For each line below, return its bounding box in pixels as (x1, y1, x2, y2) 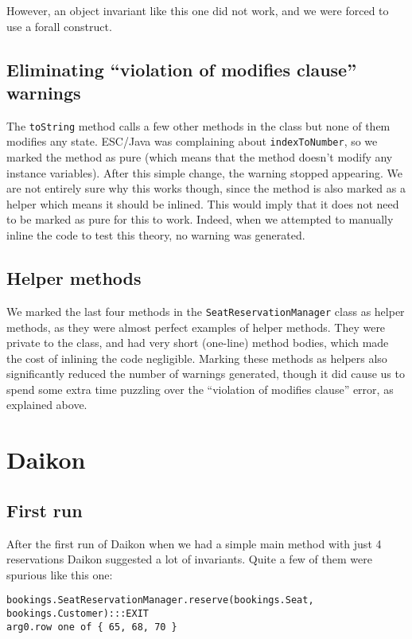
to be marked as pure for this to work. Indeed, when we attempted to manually (6, 211, 394, 228)
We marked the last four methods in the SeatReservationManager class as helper (6, 302, 405, 319)
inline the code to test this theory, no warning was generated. (6, 227, 305, 244)
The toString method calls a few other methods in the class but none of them (6, 117, 391, 134)
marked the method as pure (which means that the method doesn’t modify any (6, 149, 393, 166)
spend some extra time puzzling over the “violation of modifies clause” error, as (6, 380, 394, 397)
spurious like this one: (6, 566, 113, 583)
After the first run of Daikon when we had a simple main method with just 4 (6, 535, 382, 551)
